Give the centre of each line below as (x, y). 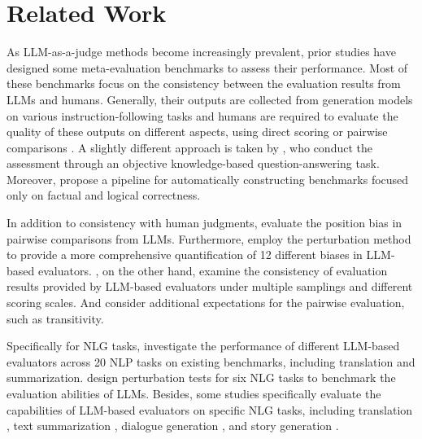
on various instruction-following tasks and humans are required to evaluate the (202, 115)
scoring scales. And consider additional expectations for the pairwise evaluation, (206, 303)
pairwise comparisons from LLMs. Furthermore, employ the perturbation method (209, 238)
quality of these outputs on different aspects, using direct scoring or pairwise (197, 132)
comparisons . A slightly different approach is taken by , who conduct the (189, 147)
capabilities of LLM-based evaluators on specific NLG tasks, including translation (210, 409)
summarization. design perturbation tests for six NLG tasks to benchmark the (201, 378)
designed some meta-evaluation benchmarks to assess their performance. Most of (207, 67)
